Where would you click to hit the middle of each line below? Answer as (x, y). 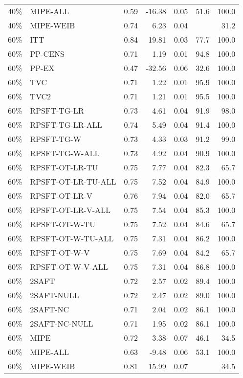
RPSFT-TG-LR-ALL (66, 125)
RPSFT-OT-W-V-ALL (69, 267)
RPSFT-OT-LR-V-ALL (70, 210)
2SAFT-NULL (55, 295)
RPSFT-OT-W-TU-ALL (72, 238)
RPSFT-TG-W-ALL (65, 153)
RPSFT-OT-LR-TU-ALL (73, 181)
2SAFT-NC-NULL (62, 323)
